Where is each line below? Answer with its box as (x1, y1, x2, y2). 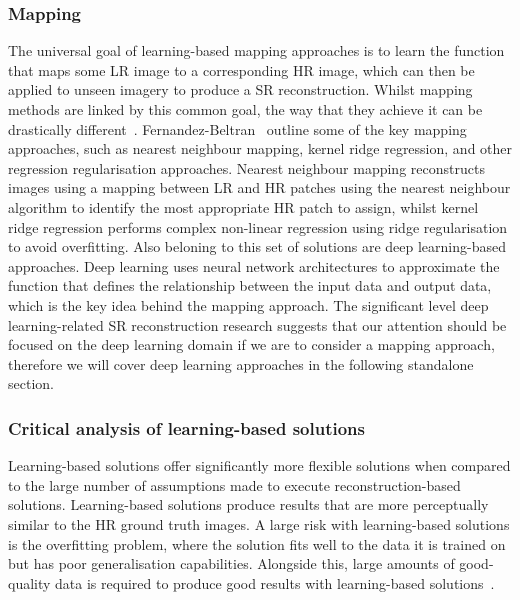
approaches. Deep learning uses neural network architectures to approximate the (8, 255, 500, 276)
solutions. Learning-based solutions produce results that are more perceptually (8, 494, 489, 515)
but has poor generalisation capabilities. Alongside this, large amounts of (8, 553, 455, 574)
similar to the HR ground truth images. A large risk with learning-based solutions (8, 513, 510, 534)
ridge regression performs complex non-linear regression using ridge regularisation (8, 216, 508, 237)
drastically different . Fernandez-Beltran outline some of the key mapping (8, 118, 467, 139)
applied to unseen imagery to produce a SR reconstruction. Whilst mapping (8, 79, 473, 100)
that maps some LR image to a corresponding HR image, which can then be (8, 59, 475, 80)
